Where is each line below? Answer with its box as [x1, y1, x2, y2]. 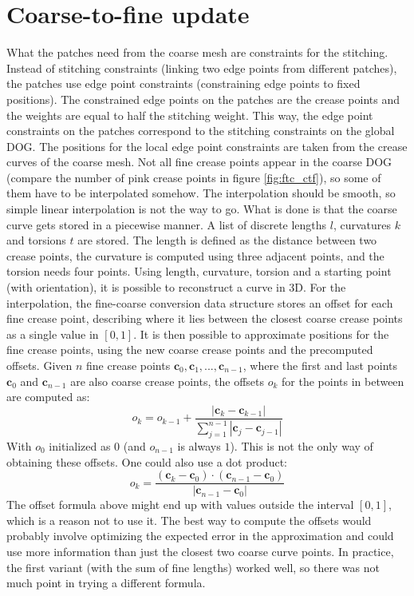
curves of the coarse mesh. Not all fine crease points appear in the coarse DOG [6, 153, 392, 170]
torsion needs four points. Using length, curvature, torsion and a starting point [6, 263, 392, 280]
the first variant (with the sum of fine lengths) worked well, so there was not [6, 558, 380, 575]
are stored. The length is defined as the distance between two [77, 232, 377, 248]
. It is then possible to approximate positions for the [133, 325, 389, 342]
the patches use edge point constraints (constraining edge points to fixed [6, 75, 361, 92]
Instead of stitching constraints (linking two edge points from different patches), [6, 59, 397, 76]
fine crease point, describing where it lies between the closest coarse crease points [6, 310, 403, 327]
